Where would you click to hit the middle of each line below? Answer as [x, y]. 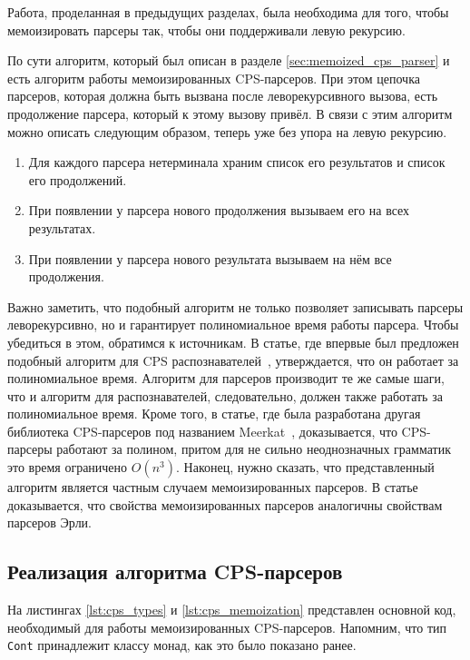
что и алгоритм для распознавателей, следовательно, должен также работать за [225, 395]
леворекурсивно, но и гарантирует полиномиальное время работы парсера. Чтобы [233, 325]
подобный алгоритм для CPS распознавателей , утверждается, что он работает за [233, 360]
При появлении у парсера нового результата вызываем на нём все [210, 258]
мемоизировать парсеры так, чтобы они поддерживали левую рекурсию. [206, 30]
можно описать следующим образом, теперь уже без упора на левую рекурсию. [227, 131]
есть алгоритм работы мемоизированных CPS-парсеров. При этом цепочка [214, 78]
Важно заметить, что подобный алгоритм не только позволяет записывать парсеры [235, 306]
